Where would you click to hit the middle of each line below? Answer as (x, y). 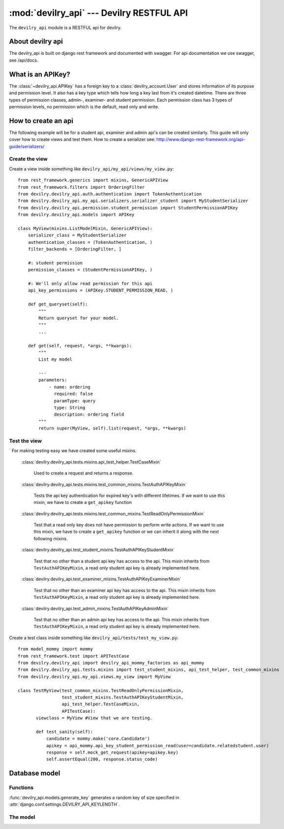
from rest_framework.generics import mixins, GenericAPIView (93, 180)
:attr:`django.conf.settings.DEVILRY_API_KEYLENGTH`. (64, 804)
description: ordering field (89, 414)
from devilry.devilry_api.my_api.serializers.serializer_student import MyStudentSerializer (133, 201)
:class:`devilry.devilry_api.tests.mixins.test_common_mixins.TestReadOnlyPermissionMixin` (113, 514)
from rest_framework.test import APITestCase (74, 656)
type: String (70, 408)
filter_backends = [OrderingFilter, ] (75, 249)
